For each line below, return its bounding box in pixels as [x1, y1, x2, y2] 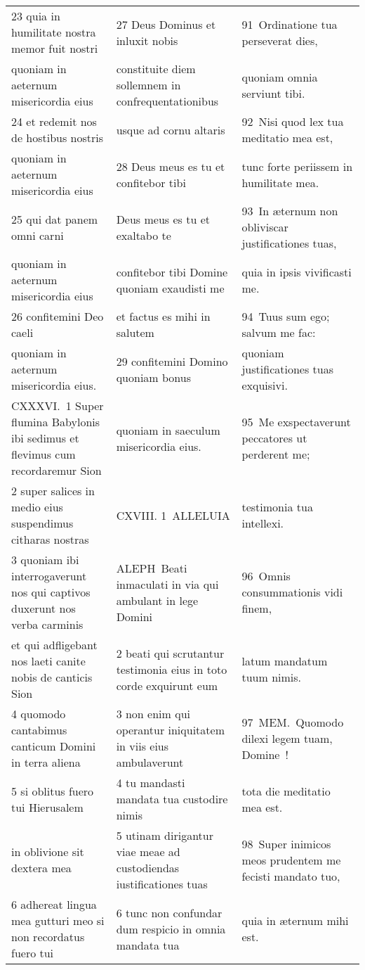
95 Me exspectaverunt [241, 414, 351, 430]
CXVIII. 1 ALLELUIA [116, 506, 230, 523]
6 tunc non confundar [116, 904, 223, 921]
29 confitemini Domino [116, 352, 228, 369]
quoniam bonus [116, 369, 191, 385]
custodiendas [116, 860, 180, 876]
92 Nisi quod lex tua [241, 113, 344, 129]
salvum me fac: [241, 324, 316, 340]
